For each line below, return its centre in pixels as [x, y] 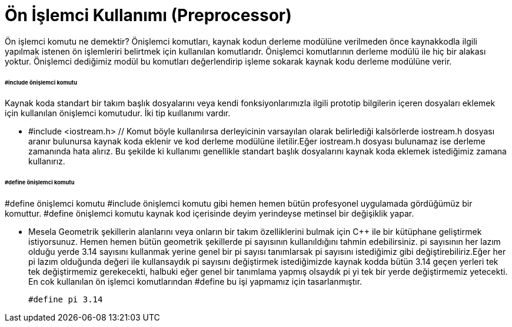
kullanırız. [47, 161]
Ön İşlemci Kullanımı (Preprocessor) [148, 15]
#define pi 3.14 [66, 300]
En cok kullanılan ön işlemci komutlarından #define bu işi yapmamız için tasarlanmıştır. [195, 282]
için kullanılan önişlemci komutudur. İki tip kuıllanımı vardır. [118, 113]
